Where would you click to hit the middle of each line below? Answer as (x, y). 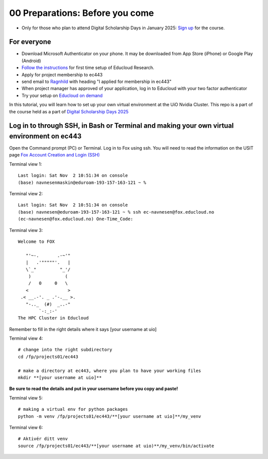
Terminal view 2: (26, 194)
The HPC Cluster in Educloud (53, 318)
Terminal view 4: (26, 338)
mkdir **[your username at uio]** (60, 378)
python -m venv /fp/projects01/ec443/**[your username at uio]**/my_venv (110, 416)
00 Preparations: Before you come (81, 13)
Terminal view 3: (26, 230)
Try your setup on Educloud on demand (62, 95)
